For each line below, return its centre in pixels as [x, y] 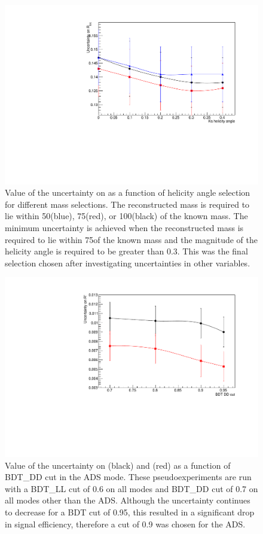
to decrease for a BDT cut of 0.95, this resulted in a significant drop [130, 512]
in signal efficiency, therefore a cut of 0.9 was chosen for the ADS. [125, 524]
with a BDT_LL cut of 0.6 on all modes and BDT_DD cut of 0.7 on [131, 488]
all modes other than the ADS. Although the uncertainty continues [128, 500]
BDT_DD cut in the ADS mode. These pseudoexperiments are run [128, 477]
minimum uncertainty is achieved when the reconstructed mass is [124, 228]
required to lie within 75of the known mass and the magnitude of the [131, 239]
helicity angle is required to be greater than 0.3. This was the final [126, 251]
